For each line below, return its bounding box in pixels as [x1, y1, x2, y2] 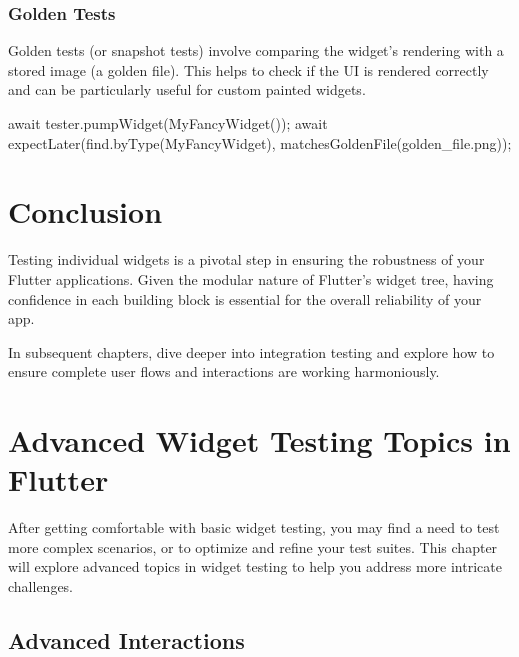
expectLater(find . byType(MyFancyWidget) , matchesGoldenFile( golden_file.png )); [8, 132, 512, 153]
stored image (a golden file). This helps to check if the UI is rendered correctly [8, 59, 489, 80]
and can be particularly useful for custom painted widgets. [8, 79, 366, 100]
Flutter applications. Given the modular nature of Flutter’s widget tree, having [8, 268, 494, 289]
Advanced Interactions [8, 624, 245, 655]
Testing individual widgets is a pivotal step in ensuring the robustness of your [8, 249, 485, 270]
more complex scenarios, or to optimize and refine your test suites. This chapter [8, 536, 498, 557]
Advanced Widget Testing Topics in [8, 420, 511, 461]
